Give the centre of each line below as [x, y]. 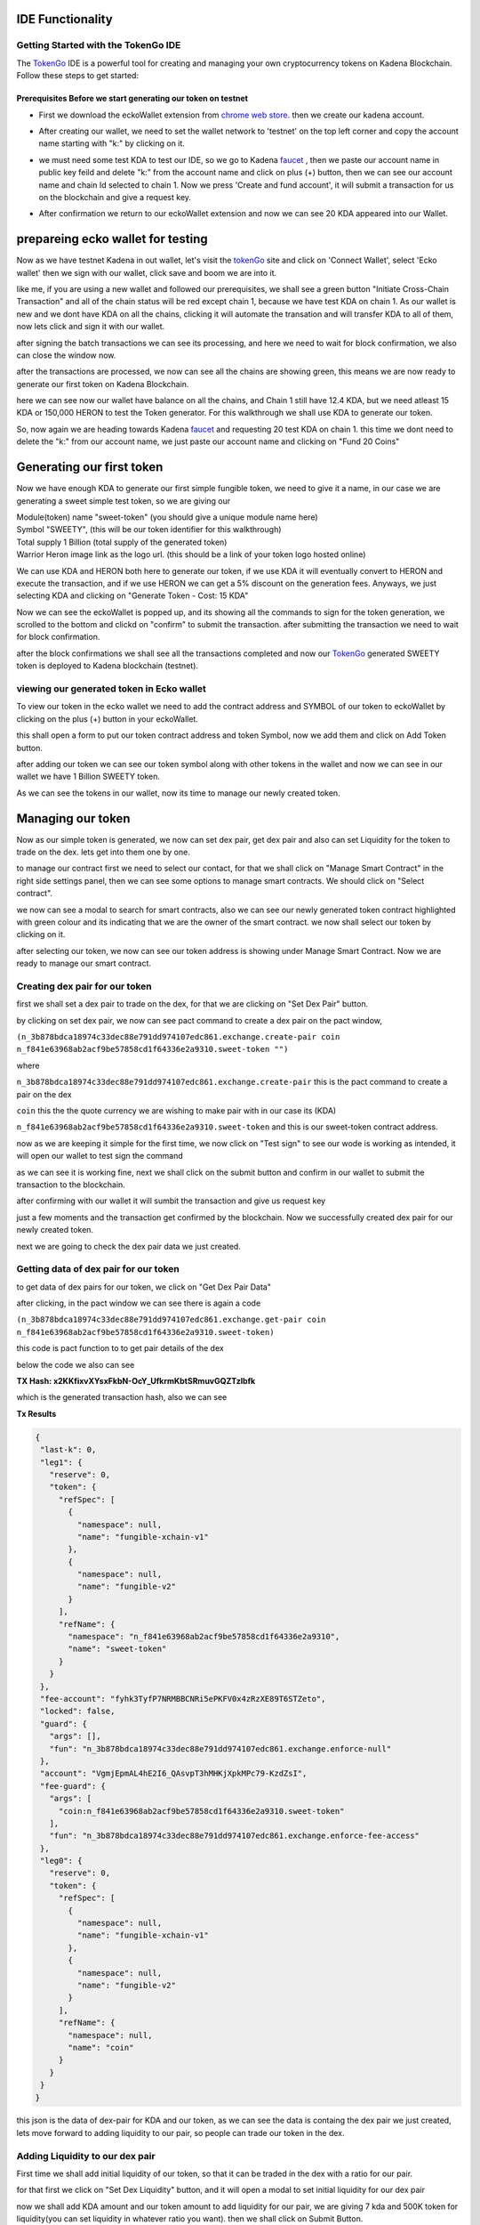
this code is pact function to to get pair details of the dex [120, 1348]
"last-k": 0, [68, 1450]
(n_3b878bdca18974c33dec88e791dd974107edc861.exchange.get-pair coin [171, 1320]
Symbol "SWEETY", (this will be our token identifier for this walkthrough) [149, 530]
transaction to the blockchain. [71, 1185]
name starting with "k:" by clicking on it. [112, 143]
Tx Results [36, 1413]
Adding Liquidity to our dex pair [86, 2156]
